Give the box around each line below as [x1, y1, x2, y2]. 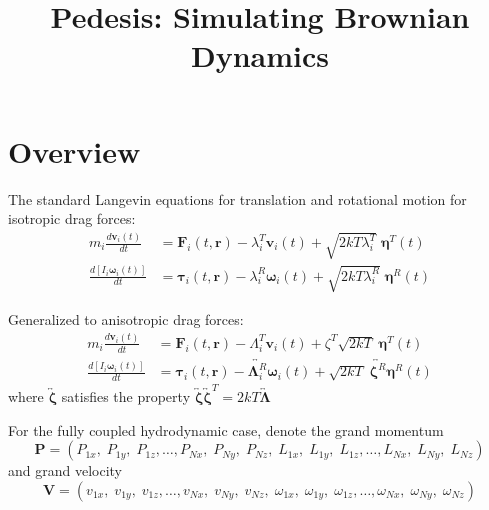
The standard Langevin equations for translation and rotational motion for [8, 188, 467, 209]
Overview [8, 130, 141, 171]
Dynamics [190, 35, 329, 76]
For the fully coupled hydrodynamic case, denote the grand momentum [8, 419, 444, 440]
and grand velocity [8, 460, 123, 481]
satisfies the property [61, 385, 191, 406]
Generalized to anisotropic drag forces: [8, 308, 244, 329]
